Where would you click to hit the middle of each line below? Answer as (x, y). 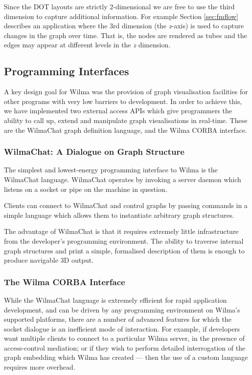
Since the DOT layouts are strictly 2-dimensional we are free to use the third (119, 6)
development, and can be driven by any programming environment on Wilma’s (122, 309)
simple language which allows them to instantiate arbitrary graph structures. (119, 215)
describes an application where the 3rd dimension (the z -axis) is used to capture (124, 26)
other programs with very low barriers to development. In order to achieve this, (123, 101)
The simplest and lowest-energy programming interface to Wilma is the (111, 170)
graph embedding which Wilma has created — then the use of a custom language (126, 357)
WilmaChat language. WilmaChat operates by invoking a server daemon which (123, 179)
